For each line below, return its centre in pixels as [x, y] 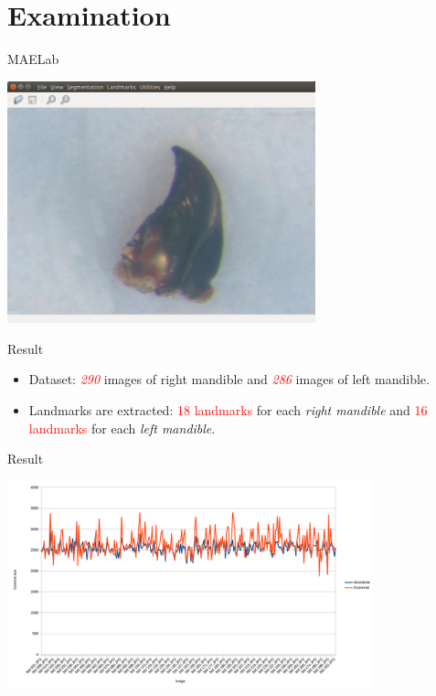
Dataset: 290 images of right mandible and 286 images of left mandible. [229, 379]
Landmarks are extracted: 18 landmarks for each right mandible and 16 [228, 410]
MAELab [33, 59]
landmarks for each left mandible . [122, 428]
